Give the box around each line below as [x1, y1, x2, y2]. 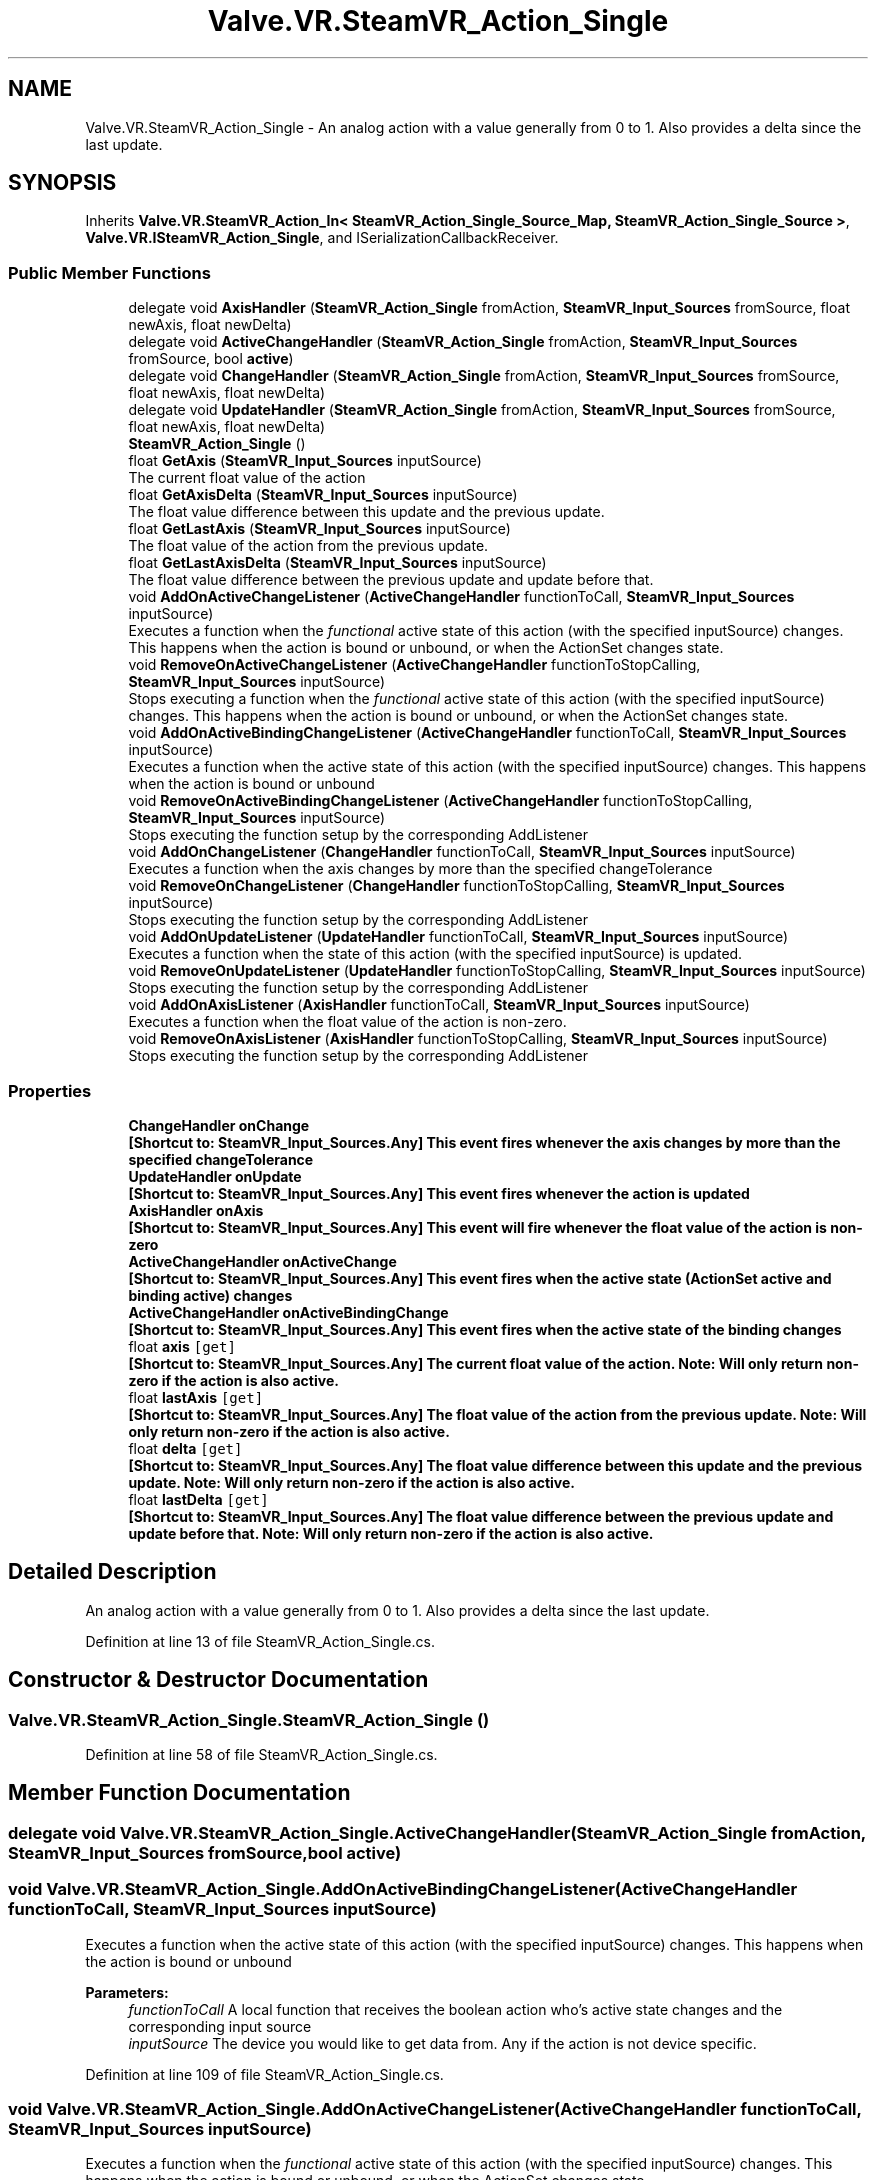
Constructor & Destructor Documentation [8, 1667, 429, 1693]
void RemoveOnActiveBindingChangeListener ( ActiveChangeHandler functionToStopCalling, [128, 792, 753, 810]
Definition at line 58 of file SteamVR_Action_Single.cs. [85, 1746, 438, 1763]
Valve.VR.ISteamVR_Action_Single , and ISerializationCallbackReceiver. [85, 229, 559, 247]
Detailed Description [8, 1559, 217, 1585]
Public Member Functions [8, 262, 211, 283]
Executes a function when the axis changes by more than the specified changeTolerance [128, 860, 713, 878]
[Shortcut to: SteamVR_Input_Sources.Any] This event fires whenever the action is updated [128, 1184, 750, 1202]
